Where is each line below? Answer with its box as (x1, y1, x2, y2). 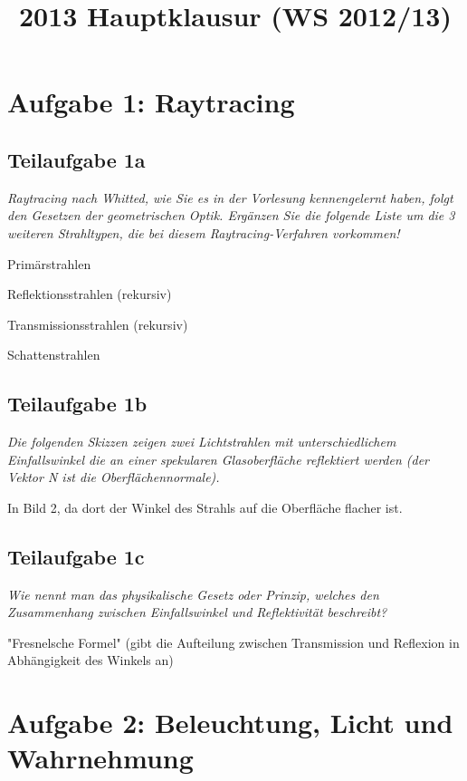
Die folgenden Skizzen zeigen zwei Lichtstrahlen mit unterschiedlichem (7, 432, 396, 451)
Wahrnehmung (7, 739, 194, 776)
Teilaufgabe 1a (7, 145, 146, 173)
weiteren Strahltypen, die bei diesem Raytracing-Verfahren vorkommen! (7, 223, 400, 242)
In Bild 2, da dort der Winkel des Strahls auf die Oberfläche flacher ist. (7, 497, 403, 516)
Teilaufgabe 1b (7, 390, 148, 418)
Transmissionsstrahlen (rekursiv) (7, 314, 188, 333)
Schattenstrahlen (7, 345, 100, 364)
